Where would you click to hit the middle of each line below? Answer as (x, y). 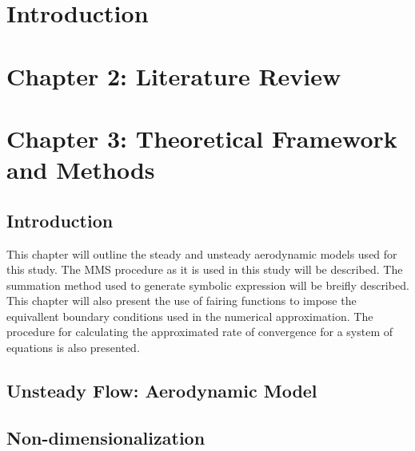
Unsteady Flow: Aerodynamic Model (162, 391)
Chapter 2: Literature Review (174, 75)
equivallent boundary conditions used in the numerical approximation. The (190, 316)
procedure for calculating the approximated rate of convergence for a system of (200, 332)
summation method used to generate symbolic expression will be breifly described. (208, 285)
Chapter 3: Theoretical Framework (202, 138)
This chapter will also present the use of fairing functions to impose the (182, 301)
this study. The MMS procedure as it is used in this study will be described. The (205, 269)
